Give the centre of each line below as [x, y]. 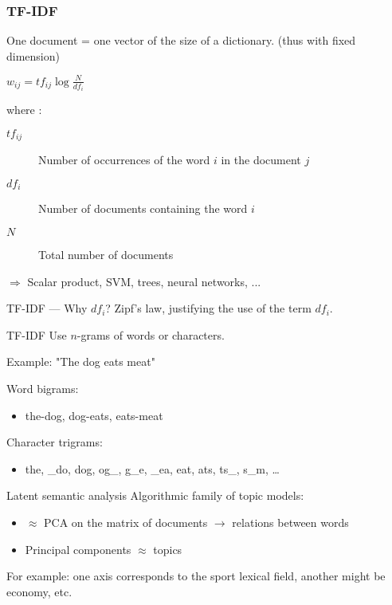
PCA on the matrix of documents [126, 522]
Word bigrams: [43, 389]
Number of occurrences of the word [124, 160]
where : [24, 110]
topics [168, 549]
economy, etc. [39, 591]
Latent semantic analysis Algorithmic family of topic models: [155, 495]
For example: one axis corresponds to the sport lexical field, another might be [196, 576]
